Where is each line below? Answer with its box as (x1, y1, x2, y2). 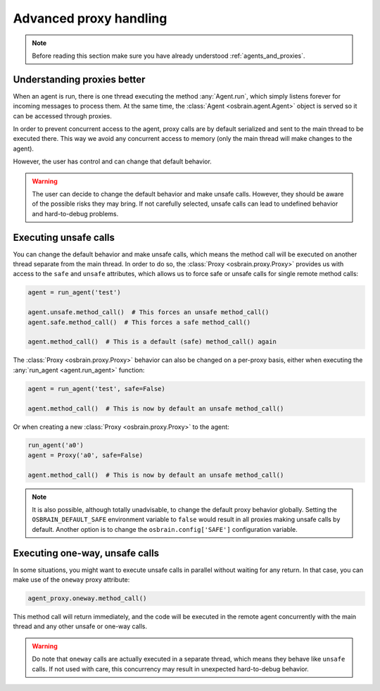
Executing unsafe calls (13, 231, 115, 243)
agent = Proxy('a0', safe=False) (27, 451, 144, 459)
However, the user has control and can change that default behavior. (13, 157, 213, 166)
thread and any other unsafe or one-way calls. (13, 622, 148, 630)
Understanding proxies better (13, 73, 146, 85)
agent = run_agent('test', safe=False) (27, 385, 165, 392)
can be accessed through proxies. (13, 111, 113, 120)
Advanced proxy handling (13, 11, 167, 26)
